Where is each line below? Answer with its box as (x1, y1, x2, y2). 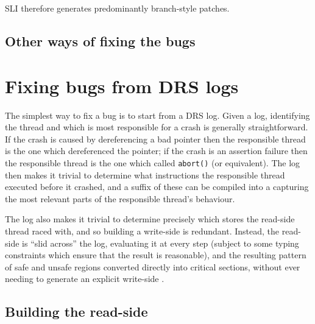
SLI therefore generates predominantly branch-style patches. (5, 2, 230, 14)
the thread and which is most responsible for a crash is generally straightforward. (5, 121, 308, 133)
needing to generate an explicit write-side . (5, 272, 165, 285)
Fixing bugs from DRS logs (5, 73, 239, 98)
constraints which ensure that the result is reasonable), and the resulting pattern (5, 248, 306, 261)
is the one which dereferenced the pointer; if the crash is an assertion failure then (5, 144, 308, 157)
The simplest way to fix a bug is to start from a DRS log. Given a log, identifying (5, 108, 310, 121)
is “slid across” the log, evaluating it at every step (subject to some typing (22, 236, 299, 249)
